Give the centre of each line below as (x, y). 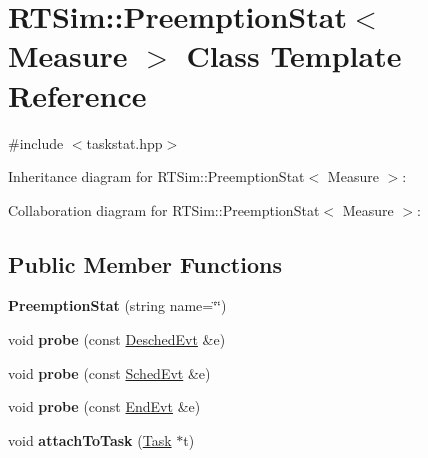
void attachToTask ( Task (90, 439)
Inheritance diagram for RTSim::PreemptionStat (156, 176)
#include (36, 142)
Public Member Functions (145, 263)
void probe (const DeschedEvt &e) (117, 339)
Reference (77, 94)
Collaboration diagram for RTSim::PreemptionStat (164, 209)
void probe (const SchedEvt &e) (109, 372)
